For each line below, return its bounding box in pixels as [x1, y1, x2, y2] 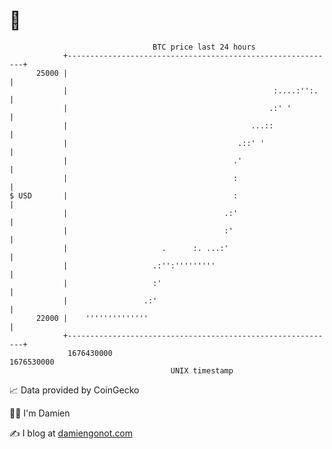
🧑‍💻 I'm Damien [9, 407, 71, 419]
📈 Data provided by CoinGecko [9, 384, 140, 396]
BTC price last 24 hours [152, 42, 256, 52]
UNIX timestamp [170, 365, 234, 376]
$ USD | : [9, 190, 239, 201]
